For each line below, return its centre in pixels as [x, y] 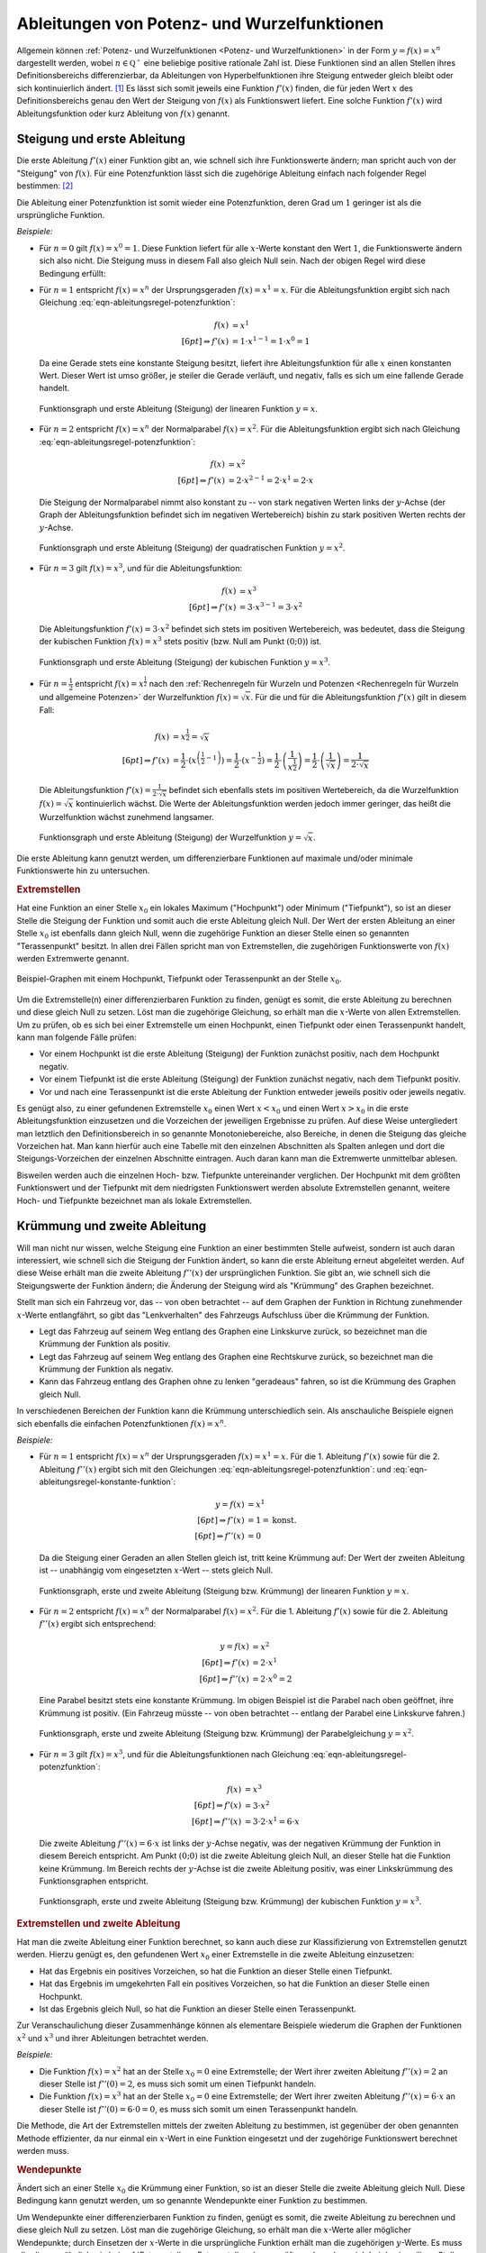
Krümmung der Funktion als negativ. [106, 1369]
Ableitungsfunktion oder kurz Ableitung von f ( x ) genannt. [123, 114]
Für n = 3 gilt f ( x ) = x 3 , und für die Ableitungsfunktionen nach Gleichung [174, 1753]
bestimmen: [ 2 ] [45, 186]
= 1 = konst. [272, 1520]
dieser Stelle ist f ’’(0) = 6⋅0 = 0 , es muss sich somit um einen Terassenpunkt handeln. [199, 2109]
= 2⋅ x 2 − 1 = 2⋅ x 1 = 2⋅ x [271, 480]
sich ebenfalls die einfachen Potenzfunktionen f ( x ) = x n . [121, 1423]
